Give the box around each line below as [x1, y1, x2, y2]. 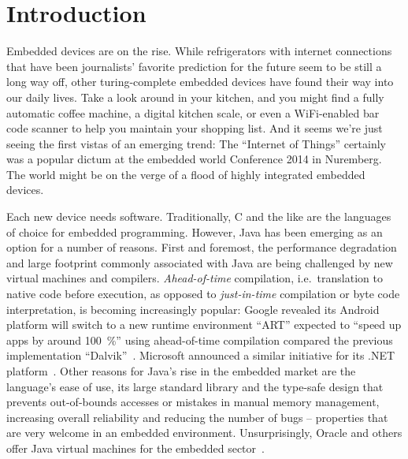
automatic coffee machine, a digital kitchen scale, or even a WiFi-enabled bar [6, 104, 380, 121]
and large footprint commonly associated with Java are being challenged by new [6, 254, 393, 271]
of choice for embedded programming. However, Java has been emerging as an [6, 223, 383, 240]
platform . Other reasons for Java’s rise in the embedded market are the [6, 363, 356, 379]
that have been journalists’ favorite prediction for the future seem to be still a [6, 58, 382, 74]
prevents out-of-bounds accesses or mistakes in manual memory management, [6, 394, 380, 410]
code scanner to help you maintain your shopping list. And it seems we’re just [6, 120, 383, 136]
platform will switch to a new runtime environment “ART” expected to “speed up [6, 316, 402, 333]
